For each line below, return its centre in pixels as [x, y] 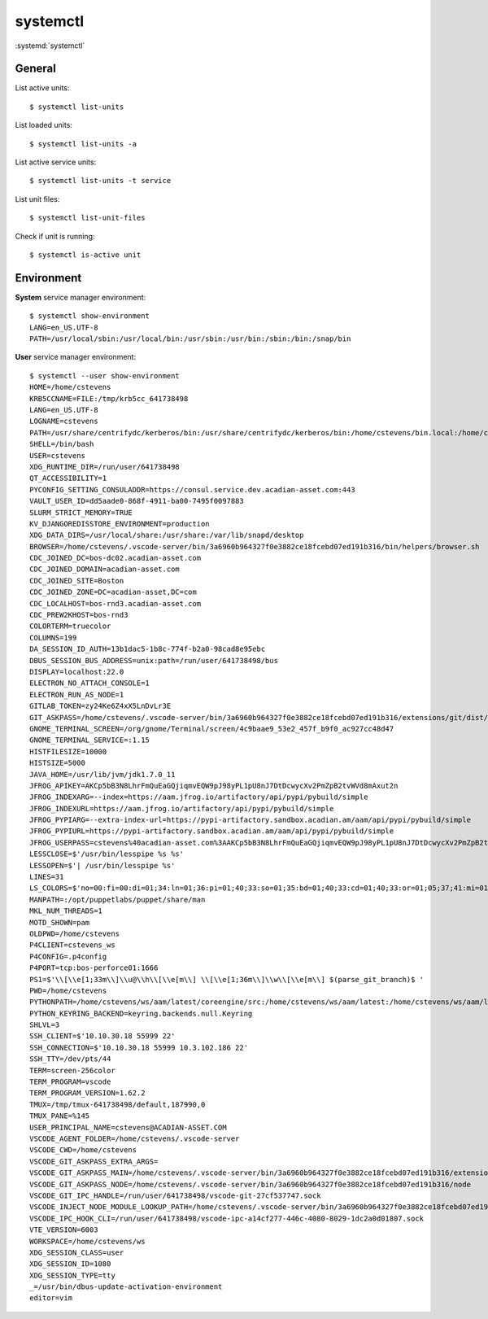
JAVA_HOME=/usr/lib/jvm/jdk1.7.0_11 [102, 774]
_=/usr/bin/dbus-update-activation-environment [126, 1287]
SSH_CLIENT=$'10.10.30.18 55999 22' [102, 1036]
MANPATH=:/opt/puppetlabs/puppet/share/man [118, 900]
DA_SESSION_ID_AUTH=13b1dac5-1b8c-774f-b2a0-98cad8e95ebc [148, 649]
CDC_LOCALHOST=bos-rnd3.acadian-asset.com [115, 603]
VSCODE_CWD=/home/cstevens [83, 1150]
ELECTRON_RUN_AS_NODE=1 [77, 694]
